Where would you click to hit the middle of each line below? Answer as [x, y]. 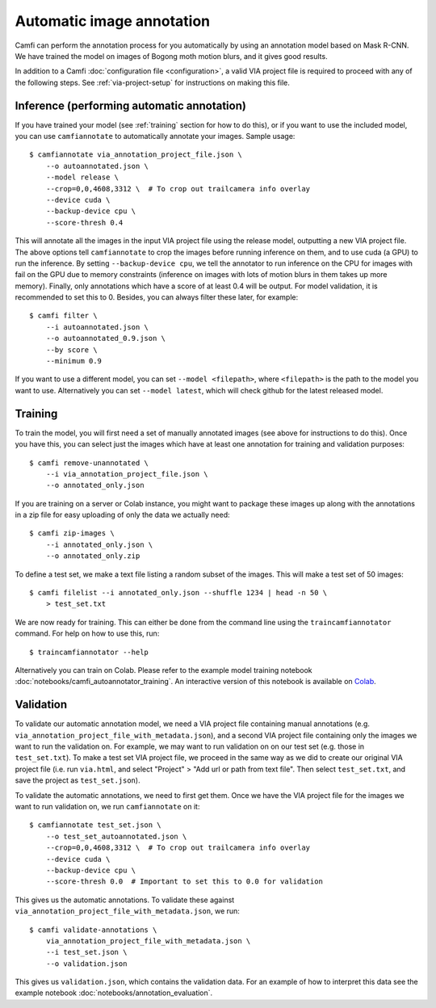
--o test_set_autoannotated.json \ [116, 836]
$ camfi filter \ [63, 316]
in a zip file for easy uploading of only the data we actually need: [122, 515]
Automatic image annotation [113, 21]
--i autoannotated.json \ [97, 327]
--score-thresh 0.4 [84, 223]
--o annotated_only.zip [93, 556]
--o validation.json [86, 964]
